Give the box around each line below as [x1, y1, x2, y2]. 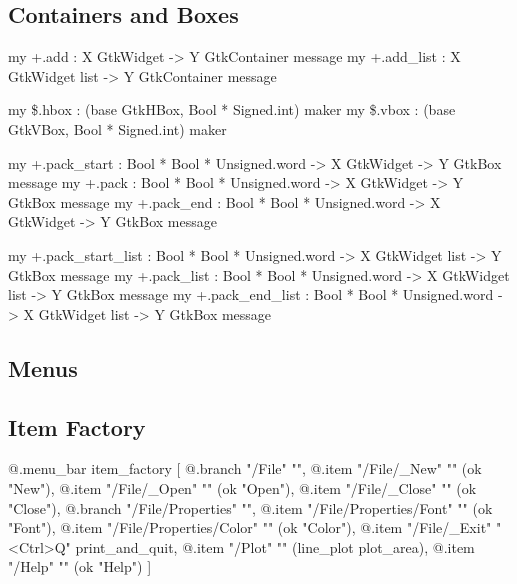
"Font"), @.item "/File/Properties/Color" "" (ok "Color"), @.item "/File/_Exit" [8, 517, 492, 538]
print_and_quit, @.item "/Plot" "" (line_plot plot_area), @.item [75, 536, 475, 557]
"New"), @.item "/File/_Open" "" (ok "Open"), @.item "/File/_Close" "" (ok [8, 477, 477, 498]
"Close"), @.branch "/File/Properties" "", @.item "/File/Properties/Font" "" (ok [8, 497, 493, 518]
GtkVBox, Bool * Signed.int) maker [8, 118, 227, 139]
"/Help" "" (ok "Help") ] [8, 556, 152, 577]
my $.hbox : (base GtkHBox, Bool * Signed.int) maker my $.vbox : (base [8, 99, 456, 120]
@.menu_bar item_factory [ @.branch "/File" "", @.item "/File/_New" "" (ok [8, 458, 482, 479]
